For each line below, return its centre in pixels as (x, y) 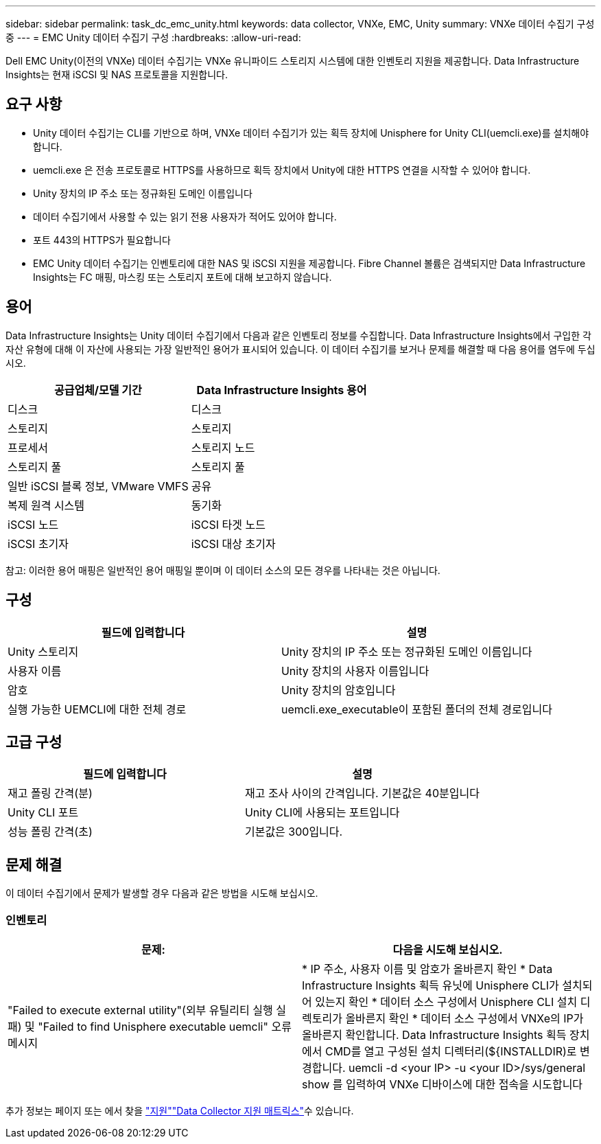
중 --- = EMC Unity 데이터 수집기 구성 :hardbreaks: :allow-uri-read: (153, 37)
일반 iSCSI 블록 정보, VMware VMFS (98, 486)
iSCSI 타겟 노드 (228, 524)
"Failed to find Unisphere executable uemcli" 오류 (165, 1026)
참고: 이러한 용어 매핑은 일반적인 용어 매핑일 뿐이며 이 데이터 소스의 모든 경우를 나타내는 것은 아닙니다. (223, 570)
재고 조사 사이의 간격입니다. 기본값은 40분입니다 (362, 793)
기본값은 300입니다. (294, 832)
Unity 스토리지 (43, 651)
